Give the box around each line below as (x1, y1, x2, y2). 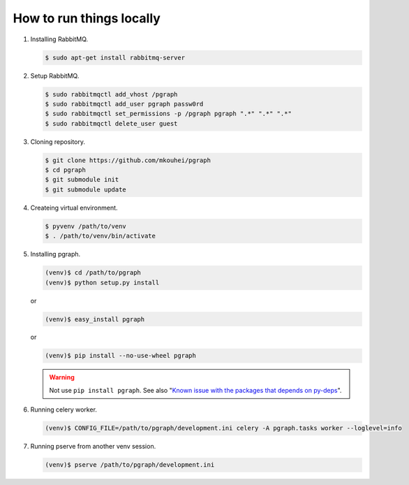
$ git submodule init (45, 175, 119, 184)
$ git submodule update (45, 185, 127, 194)
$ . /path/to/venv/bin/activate (45, 232, 156, 240)
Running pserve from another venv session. (30, 442, 156, 451)
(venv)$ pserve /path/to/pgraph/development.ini (45, 461, 215, 469)
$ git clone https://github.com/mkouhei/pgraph (45, 156, 211, 164)
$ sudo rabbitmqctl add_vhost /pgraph (45, 90, 178, 98)
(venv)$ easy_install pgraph (45, 315, 145, 323)
